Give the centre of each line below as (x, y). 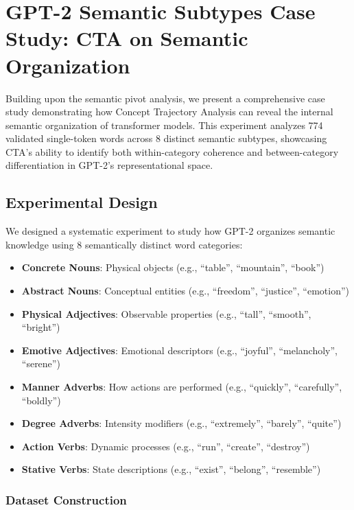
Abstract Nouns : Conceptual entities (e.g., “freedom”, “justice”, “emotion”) (186, 291)
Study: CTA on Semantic (127, 38)
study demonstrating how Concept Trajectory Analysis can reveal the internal (169, 112)
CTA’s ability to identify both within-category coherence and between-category (172, 151)
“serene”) (41, 363)
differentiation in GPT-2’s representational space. (109, 165)
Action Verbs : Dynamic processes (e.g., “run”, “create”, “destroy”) (166, 446)
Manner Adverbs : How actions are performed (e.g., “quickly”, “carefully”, (182, 387)
